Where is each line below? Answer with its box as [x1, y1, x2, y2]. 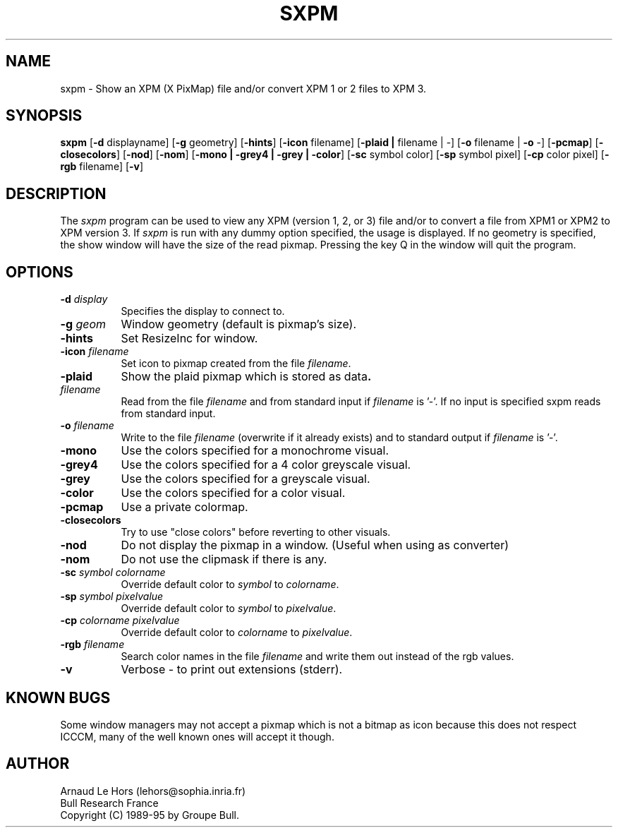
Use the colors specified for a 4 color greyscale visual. [121, 457, 411, 472]
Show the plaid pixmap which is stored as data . [121, 369, 372, 384]
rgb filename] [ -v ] [60, 160, 144, 173]
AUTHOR [6, 755, 70, 773]
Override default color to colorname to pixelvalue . [121, 626, 353, 639]
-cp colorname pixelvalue [60, 614, 180, 627]
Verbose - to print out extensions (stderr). [121, 662, 343, 677]
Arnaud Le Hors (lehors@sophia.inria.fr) [60, 784, 246, 797]
